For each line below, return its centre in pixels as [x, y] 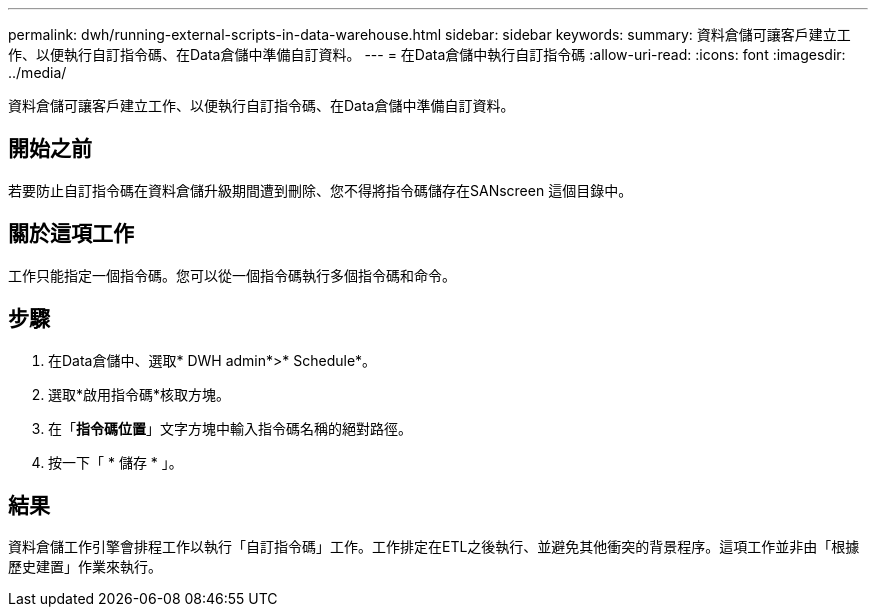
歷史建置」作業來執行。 [85, 567]
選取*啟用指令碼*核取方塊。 [139, 394]
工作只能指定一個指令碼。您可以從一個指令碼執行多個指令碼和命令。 [232, 275]
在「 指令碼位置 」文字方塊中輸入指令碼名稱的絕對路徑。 [230, 428]
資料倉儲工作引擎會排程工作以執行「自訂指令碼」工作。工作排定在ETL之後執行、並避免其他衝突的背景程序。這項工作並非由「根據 [434, 547]
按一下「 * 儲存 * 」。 [115, 462]
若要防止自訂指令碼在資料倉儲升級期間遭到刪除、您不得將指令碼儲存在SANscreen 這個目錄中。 [320, 190]
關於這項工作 [71, 234]
